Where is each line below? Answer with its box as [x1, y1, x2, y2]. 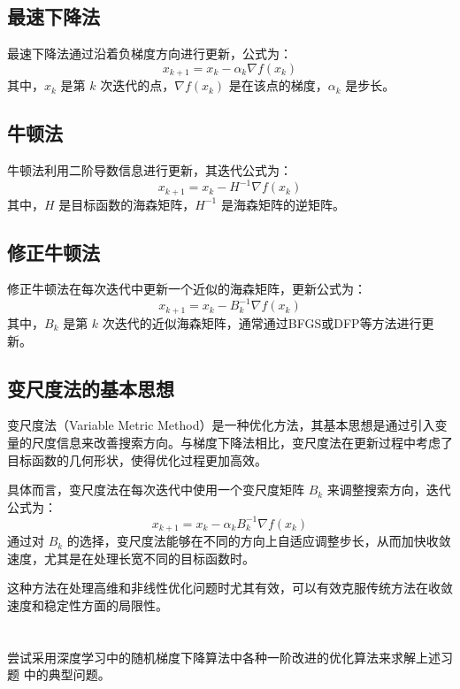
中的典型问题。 [23, 665, 111, 684]
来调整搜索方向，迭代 [326, 480, 451, 499]
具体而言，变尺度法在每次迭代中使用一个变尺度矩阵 [7, 480, 304, 499]
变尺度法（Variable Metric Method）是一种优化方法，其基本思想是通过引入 [7, 416, 435, 434]
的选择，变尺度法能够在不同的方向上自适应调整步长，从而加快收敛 [66, 532, 451, 550]
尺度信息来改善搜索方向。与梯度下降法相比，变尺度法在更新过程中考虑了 [31, 433, 453, 451]
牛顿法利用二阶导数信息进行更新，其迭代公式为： [7, 161, 292, 180]
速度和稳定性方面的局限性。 [7, 596, 168, 615]
